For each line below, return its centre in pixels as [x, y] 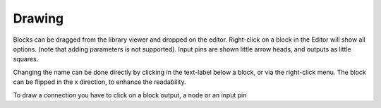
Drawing [38, 18]
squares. [26, 59]
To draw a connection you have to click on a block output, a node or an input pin [130, 95]
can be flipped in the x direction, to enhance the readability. [99, 82]
